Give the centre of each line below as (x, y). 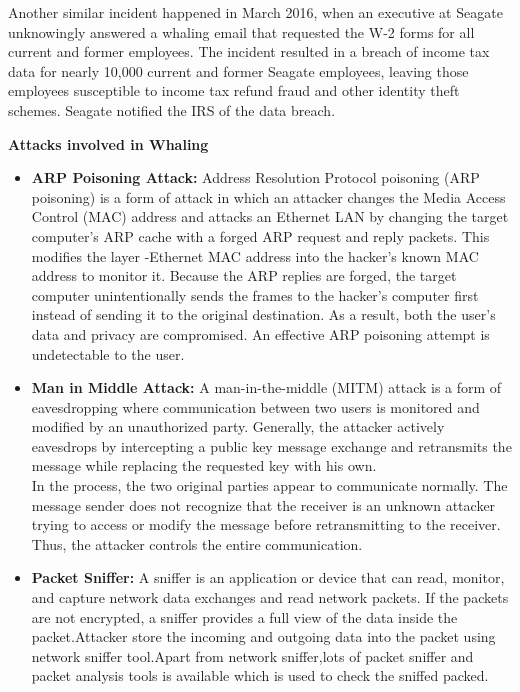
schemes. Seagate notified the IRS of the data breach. (172, 109)
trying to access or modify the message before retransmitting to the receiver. (266, 524)
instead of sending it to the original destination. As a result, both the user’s (263, 314)
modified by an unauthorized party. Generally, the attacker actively (238, 426)
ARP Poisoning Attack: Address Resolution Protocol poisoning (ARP (255, 177)
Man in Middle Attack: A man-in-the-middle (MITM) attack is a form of (266, 387)
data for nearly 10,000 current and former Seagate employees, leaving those (238, 70)
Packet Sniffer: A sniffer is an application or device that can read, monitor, (268, 577)
